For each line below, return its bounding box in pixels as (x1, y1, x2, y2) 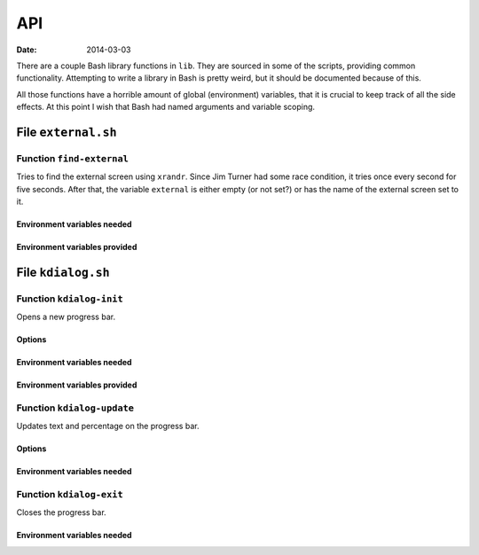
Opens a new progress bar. (16, 311, 115, 323)
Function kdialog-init (16, 293, 123, 305)
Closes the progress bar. (16, 507, 106, 518)
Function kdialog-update (16, 402, 135, 414)
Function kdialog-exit (16, 489, 123, 501)
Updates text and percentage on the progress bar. (16, 421, 200, 432)
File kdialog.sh (16, 264, 110, 279)
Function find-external (16, 152, 129, 164)
